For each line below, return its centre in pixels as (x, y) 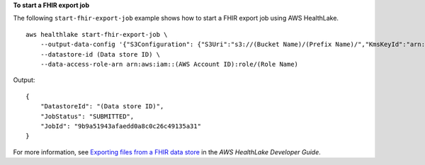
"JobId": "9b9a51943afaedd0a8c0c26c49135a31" (121, 126)
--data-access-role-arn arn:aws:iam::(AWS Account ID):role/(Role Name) (169, 64)
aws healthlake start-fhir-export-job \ (97, 34)
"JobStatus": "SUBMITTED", (87, 116)
